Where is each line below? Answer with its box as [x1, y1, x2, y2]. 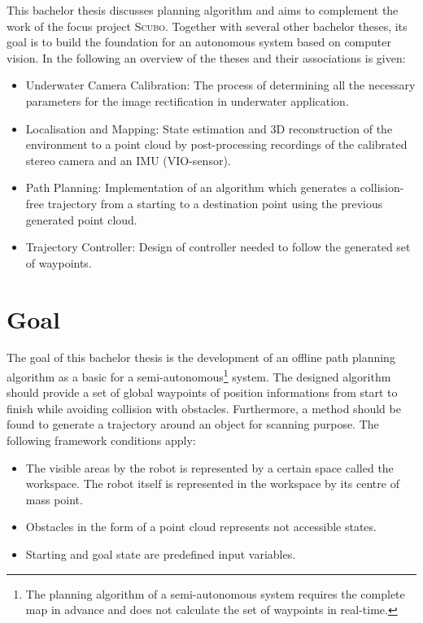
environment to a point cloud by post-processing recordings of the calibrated [25, 136, 408, 153]
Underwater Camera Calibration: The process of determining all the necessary [25, 76, 416, 94]
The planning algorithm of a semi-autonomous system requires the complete [25, 585, 405, 602]
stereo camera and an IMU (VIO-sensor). [25, 151, 231, 168]
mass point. [25, 490, 83, 508]
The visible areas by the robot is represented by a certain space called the [25, 459, 394, 476]
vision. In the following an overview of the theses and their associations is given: [7, 49, 406, 66]
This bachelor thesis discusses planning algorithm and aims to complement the [7, 2, 399, 18]
